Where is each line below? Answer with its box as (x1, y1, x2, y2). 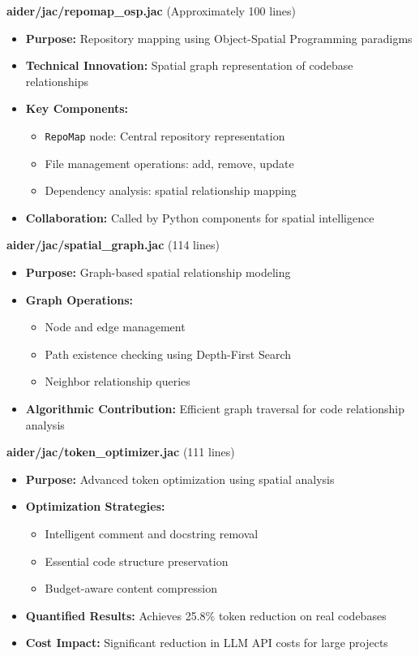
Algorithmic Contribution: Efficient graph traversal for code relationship (25, 399, 404, 416)
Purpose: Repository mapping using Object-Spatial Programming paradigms (25, 29, 413, 46)
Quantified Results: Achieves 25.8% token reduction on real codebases (25, 606, 387, 624)
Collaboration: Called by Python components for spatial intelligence (25, 209, 374, 226)
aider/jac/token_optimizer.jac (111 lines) (6, 443, 235, 460)
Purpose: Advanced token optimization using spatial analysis (25, 470, 335, 487)
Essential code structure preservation (45, 552, 229, 569)
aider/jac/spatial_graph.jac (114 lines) (6, 236, 220, 253)
